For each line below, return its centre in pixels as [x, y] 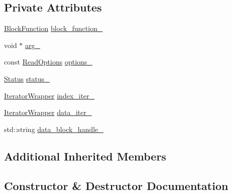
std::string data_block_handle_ [54, 129]
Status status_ [27, 78]
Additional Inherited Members [85, 156]
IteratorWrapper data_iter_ [48, 112]
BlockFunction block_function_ [53, 28]
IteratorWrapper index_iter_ [49, 95]
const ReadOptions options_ [48, 62]
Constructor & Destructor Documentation [116, 185]
